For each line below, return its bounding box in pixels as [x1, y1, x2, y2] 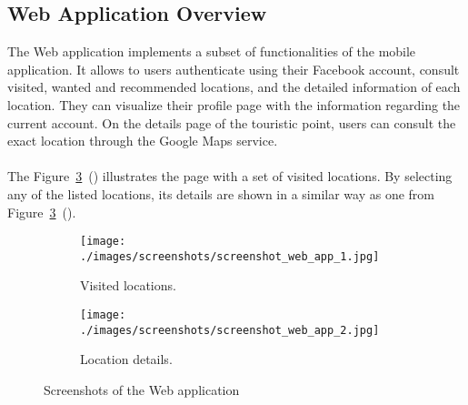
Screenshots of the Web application [44, 380, 240, 399]
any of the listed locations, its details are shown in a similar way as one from [7, 184, 435, 203]
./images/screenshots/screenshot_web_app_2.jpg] [80, 323, 380, 337]
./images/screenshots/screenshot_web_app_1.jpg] [80, 249, 380, 263]
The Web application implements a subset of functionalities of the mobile [7, 42, 416, 61]
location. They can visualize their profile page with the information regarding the [7, 95, 461, 114]
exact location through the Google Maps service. [7, 131, 278, 150]
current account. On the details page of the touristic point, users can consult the [7, 113, 456, 132]
